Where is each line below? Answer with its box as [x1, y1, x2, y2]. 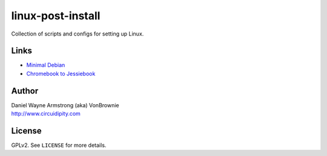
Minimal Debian [26, 61, 65, 69]
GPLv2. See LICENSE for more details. [11, 142, 107, 149]
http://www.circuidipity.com [11, 110, 81, 117]
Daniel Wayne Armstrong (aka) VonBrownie [11, 101, 119, 108]
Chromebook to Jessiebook [26, 70, 96, 77]
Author [11, 86, 39, 96]
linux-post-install [11, 9, 101, 22]
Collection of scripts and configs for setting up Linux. [11, 30, 144, 37]
